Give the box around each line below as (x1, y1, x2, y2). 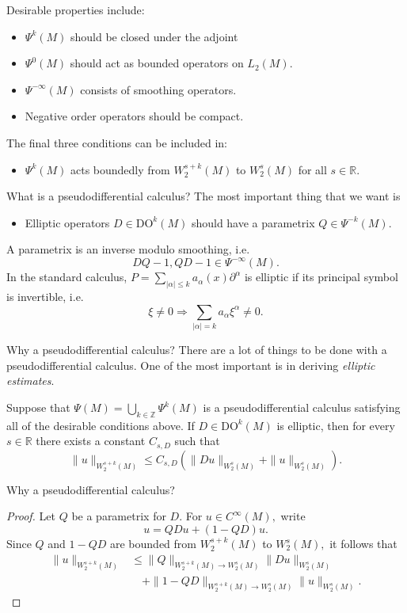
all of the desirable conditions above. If (6, 417, 195, 433)
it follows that (329, 535, 397, 552)
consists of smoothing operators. (80, 81, 237, 97)
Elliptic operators (25, 214, 110, 230)
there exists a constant (36, 432, 146, 449)
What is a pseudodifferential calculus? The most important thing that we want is (6, 188, 401, 204)
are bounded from (110, 535, 196, 552)
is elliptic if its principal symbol (244, 268, 398, 285)
